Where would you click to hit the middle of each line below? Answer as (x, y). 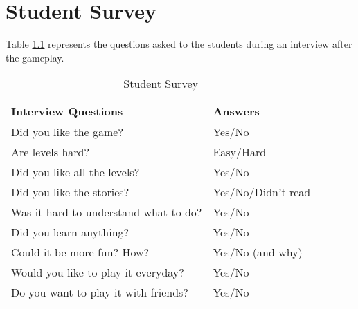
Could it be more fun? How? (80, 252)
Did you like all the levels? (75, 172)
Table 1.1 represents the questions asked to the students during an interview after (179, 44)
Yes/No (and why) (258, 252)
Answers (236, 111)
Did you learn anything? (70, 232)
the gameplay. (35, 57)
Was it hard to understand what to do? (107, 212)
